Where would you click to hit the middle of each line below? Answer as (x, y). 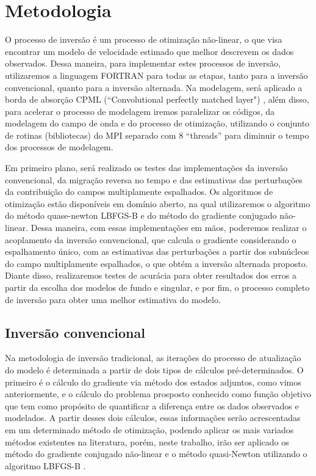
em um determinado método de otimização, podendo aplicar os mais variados (149, 429)
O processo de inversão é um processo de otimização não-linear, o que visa (144, 39)
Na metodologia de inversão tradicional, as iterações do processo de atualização (153, 358)
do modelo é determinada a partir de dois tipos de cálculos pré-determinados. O (154, 369)
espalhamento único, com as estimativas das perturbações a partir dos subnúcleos (157, 251)
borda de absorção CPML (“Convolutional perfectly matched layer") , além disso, (157, 99)
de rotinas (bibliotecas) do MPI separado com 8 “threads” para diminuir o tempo (157, 135)
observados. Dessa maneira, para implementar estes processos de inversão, (143, 63)
